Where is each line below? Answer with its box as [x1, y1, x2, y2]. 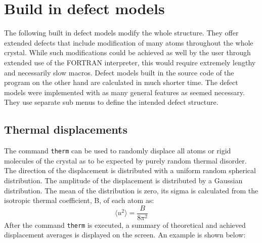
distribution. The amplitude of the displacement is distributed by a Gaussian [4, 175, 243, 185]
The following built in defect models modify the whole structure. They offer [4, 27, 239, 38]
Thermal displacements [4, 121, 127, 137]
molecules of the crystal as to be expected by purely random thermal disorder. [4, 155, 247, 166]
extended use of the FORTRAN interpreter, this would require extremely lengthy [4, 57, 256, 67]
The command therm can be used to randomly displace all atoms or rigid [4, 145, 231, 156]
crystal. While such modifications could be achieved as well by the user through [4, 47, 251, 58]
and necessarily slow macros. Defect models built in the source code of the [4, 67, 234, 77]
